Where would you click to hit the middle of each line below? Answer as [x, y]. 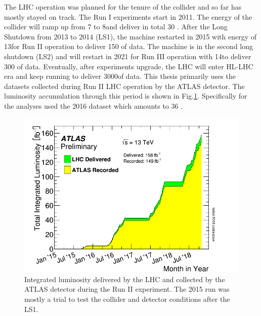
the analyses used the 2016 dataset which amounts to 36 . [94, 105]
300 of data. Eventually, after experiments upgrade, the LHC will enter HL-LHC [129, 66]
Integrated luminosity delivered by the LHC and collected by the [125, 279]
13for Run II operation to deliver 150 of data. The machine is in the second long [129, 46]
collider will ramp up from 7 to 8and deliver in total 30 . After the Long [116, 27]
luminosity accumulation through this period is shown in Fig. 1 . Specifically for [126, 96]
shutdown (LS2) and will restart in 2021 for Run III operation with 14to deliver [128, 56]
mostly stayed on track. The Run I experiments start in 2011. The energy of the [128, 16]
